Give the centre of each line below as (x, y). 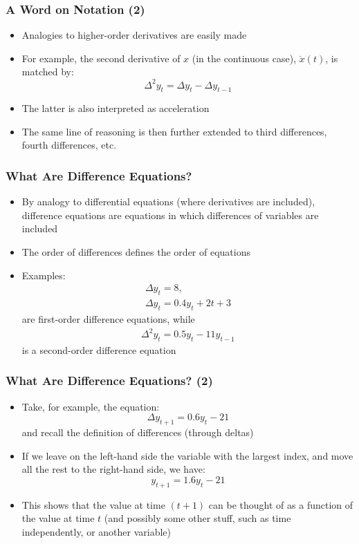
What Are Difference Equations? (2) (109, 381)
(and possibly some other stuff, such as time (197, 518)
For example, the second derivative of (101, 58)
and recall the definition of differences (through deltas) (138, 432)
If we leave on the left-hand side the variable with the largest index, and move (187, 455)
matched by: (48, 72)
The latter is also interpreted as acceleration (116, 108)
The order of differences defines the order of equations (136, 252)
